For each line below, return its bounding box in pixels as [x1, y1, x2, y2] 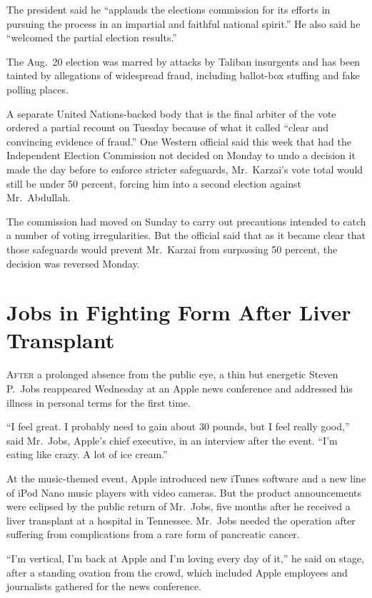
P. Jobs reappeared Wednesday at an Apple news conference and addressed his [6, 381, 353, 395]
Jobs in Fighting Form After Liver [6, 298, 351, 327]
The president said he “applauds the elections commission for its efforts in [6, 2, 331, 16]
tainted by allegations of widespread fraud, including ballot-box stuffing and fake [6, 68, 360, 83]
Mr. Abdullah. [6, 190, 71, 205]
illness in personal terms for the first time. [6, 395, 191, 410]
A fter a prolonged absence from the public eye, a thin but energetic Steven [6, 367, 338, 382]
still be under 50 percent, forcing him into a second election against [6, 176, 301, 191]
